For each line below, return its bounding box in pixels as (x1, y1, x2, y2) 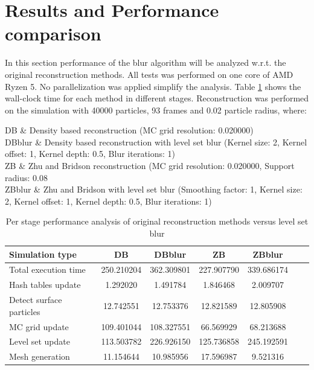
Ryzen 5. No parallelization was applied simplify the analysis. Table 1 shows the (5, 80, 301, 92)
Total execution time (9, 263, 86, 276)
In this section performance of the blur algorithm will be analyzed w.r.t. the (5, 56, 286, 69)
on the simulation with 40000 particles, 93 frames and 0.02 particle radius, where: (5, 103, 307, 116)
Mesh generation (9, 350, 70, 363)
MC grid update (9, 320, 69, 333)
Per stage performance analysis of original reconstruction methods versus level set (5, 215, 309, 228)
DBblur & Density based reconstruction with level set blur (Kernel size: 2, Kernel (5, 135, 307, 148)
